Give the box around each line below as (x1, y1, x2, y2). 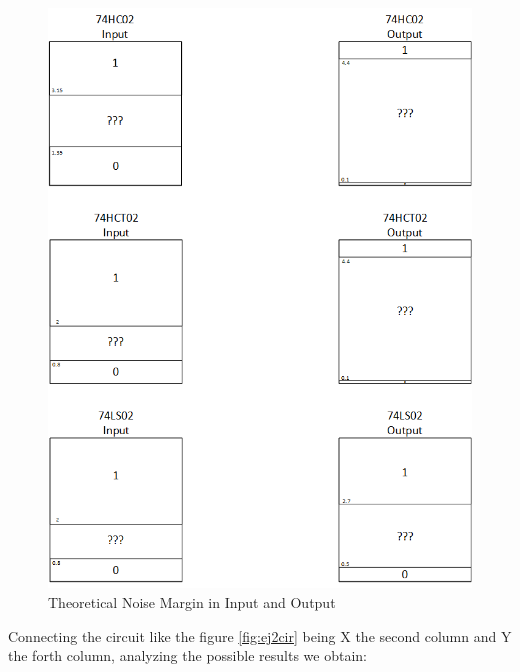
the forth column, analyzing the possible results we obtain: (8, 645, 367, 666)
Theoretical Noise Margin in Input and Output (48, 591, 336, 612)
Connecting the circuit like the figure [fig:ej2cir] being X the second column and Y (8, 625, 512, 646)
